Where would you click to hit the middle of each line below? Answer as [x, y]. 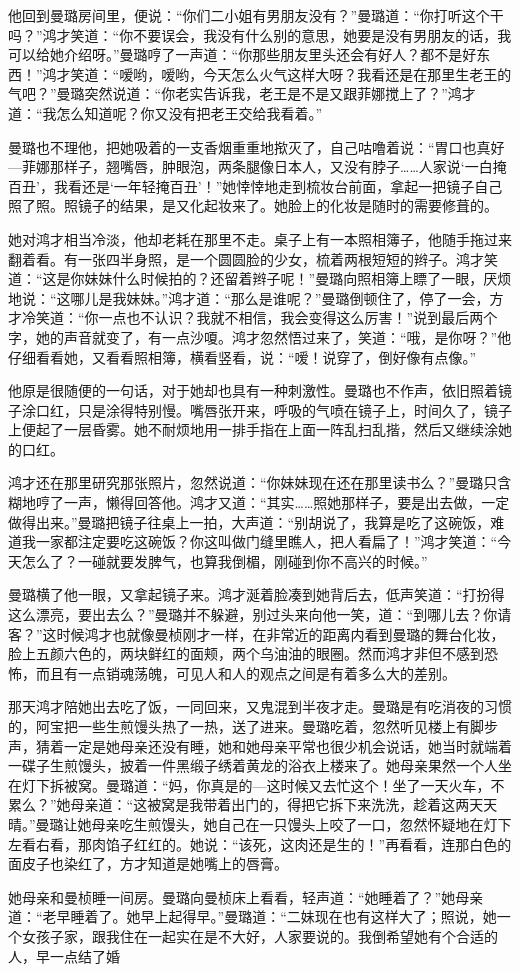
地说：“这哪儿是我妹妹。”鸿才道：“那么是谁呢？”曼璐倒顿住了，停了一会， [249, 297]
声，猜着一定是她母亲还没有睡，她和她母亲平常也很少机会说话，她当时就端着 [260, 745]
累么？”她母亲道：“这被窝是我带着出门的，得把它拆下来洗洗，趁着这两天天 [253, 804]
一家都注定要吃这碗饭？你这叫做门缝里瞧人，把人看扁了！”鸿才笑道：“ [266, 541]
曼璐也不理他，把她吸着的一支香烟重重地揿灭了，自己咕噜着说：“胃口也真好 [256, 146]
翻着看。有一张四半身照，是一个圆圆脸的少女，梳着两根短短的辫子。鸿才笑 [253, 258]
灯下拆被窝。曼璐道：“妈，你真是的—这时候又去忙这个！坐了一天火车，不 [263, 784]
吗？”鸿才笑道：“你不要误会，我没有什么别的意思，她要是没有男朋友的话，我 [260, 34]
